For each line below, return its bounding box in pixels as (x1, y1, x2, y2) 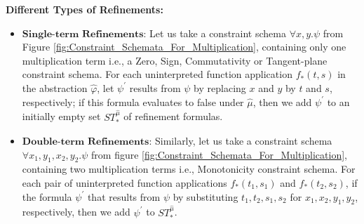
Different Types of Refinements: (6, 2, 163, 16)
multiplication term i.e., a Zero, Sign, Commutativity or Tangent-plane (22, 53, 328, 67)
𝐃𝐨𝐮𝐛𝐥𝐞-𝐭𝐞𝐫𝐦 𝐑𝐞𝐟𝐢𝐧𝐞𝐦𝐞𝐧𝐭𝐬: (22, 136, 152, 147)
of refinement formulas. (123, 109, 223, 124)
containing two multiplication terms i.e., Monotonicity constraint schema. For (22, 162, 356, 176)
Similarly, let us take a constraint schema (155, 133, 332, 147)
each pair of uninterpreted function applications (22, 175, 227, 190)
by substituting (173, 189, 238, 204)
